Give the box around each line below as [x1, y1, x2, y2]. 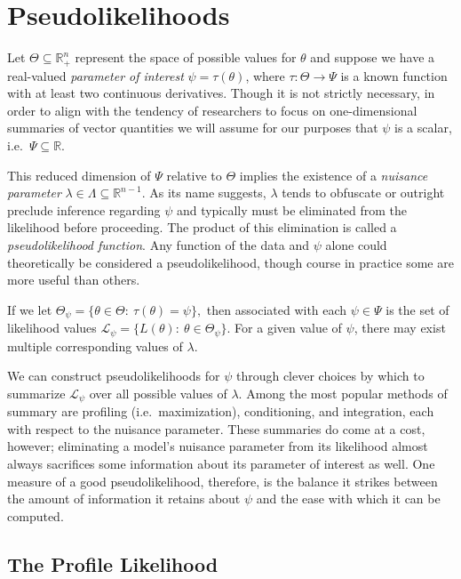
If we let [7, 300, 52, 318]
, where [245, 66, 285, 84]
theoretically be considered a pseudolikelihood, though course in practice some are [7, 253, 454, 271]
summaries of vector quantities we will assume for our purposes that [7, 118, 378, 137]
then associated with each [206, 300, 347, 318]
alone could [325, 235, 387, 253]
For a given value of [234, 318, 342, 337]
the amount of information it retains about [7, 489, 241, 508]
